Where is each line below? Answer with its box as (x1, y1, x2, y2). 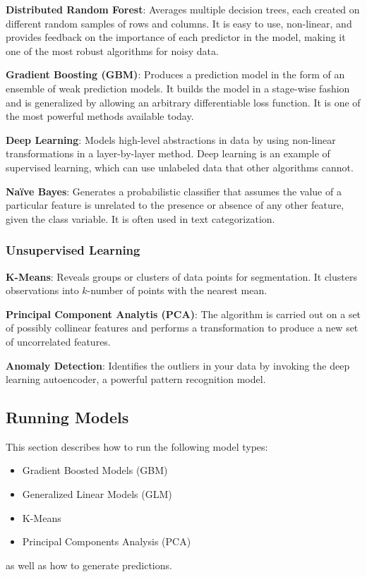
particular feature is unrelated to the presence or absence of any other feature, (6, 198, 344, 212)
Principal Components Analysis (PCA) (22, 534, 191, 549)
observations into (6, 283, 79, 298)
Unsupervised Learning (6, 241, 140, 259)
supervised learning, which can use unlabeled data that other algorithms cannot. (6, 159, 354, 174)
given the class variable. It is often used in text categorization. (6, 211, 275, 226)
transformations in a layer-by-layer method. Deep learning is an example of (6, 146, 330, 161)
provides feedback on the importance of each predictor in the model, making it (6, 30, 346, 44)
